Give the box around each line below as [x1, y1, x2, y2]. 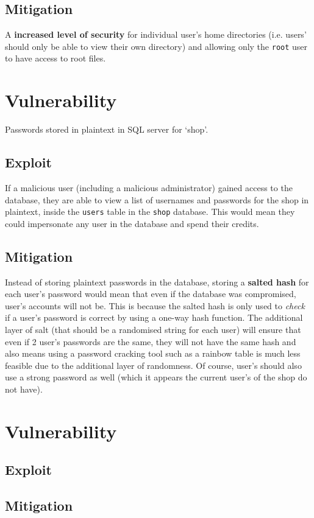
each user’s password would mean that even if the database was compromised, [5, 287, 296, 300]
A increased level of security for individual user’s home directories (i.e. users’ [5, 28, 307, 41]
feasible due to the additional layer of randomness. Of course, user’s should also [5, 359, 302, 371]
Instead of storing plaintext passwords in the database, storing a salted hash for [5, 275, 309, 288]
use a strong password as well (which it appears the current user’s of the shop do [5, 371, 307, 383]
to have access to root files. [5, 52, 106, 65]
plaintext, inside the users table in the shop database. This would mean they [5, 205, 295, 218]
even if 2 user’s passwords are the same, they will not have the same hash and [5, 335, 296, 348]
